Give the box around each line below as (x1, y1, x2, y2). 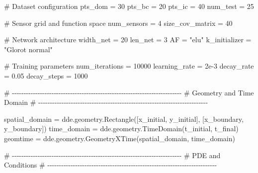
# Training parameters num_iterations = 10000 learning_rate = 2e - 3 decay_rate (4, 61, 254, 71)
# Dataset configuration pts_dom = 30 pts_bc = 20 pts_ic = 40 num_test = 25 (4, 1, 254, 11)
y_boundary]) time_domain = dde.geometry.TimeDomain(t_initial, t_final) (4, 123, 239, 134)
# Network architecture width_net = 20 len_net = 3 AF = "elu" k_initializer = (4, 34, 252, 45)
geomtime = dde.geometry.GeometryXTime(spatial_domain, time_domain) (4, 133, 235, 143)
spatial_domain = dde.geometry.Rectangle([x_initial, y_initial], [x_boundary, (4, 113, 244, 124)
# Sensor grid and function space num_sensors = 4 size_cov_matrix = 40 (4, 17, 233, 28)
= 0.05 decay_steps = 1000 (4, 70, 88, 81)
